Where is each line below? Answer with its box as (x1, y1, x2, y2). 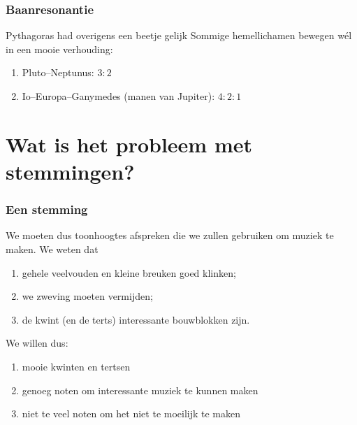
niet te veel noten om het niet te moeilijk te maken (22, 406, 241, 421)
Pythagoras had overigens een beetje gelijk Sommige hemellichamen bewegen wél (6, 28, 352, 43)
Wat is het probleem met (6, 129, 252, 158)
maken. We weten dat (6, 241, 99, 256)
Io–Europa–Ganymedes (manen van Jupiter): (22, 89, 215, 103)
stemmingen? (6, 157, 135, 185)
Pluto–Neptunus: (22, 65, 94, 80)
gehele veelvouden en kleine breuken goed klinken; (22, 265, 236, 280)
